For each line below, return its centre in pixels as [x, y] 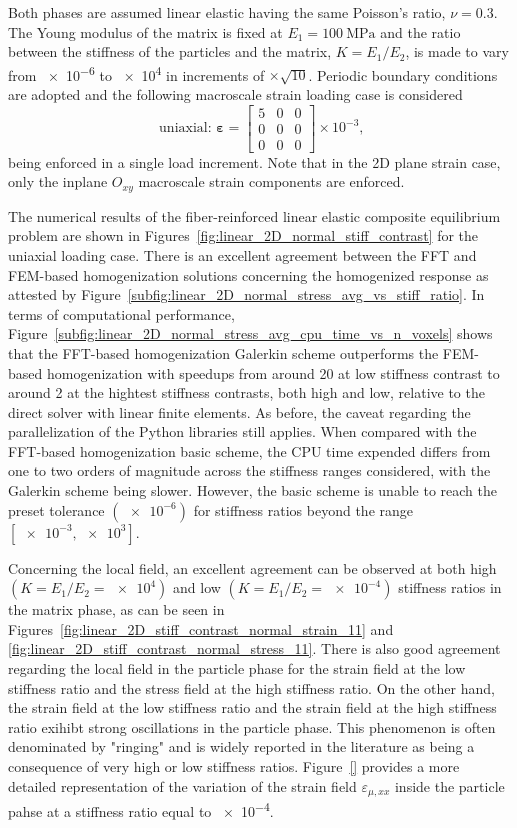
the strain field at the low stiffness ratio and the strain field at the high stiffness [252, 707]
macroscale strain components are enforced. [271, 181]
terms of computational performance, [121, 313]
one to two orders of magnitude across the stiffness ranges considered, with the [249, 470]
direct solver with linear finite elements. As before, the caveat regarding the [239, 411]
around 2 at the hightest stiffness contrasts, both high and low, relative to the [246, 392]
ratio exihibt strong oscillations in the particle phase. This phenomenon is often [252, 726]
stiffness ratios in [450, 587]
